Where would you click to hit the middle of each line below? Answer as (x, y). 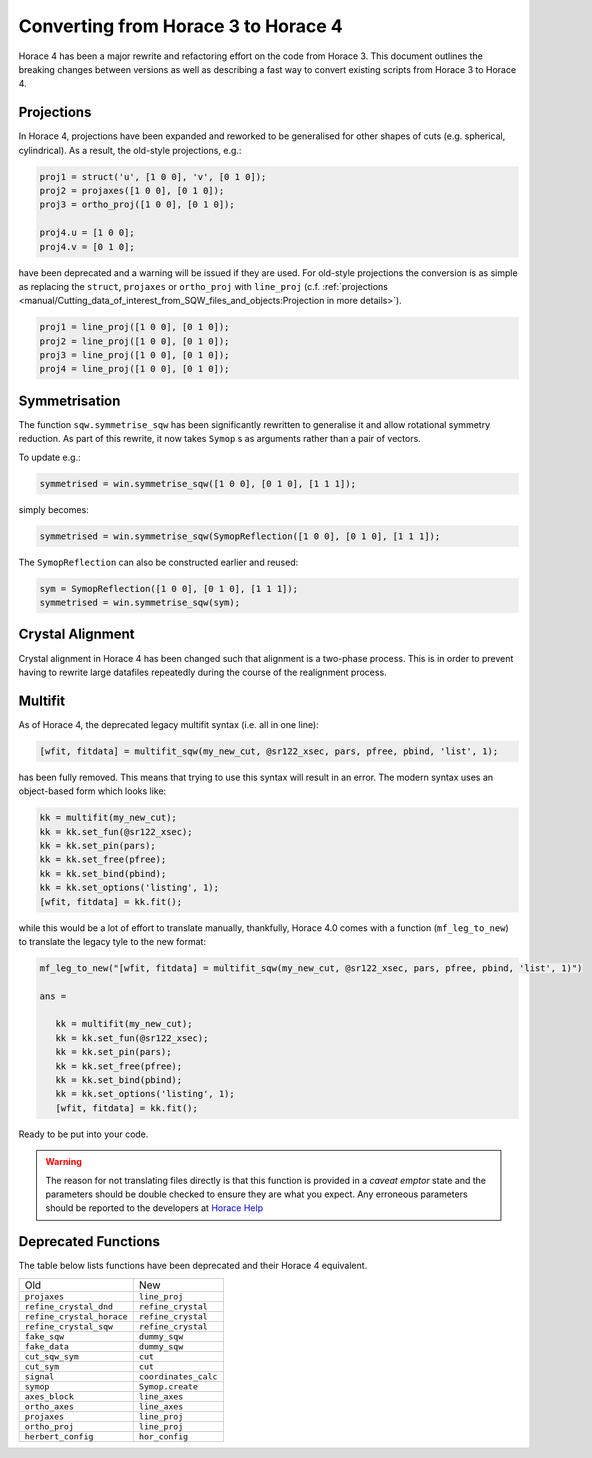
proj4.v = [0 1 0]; (87, 246)
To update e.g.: (49, 457)
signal (39, 1376)
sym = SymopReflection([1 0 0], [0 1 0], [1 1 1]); (169, 588)
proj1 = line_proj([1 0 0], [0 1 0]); (134, 327)
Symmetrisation (69, 400)
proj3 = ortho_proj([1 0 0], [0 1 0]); (137, 204)
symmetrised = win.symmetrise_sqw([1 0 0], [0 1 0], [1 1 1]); (198, 483)
